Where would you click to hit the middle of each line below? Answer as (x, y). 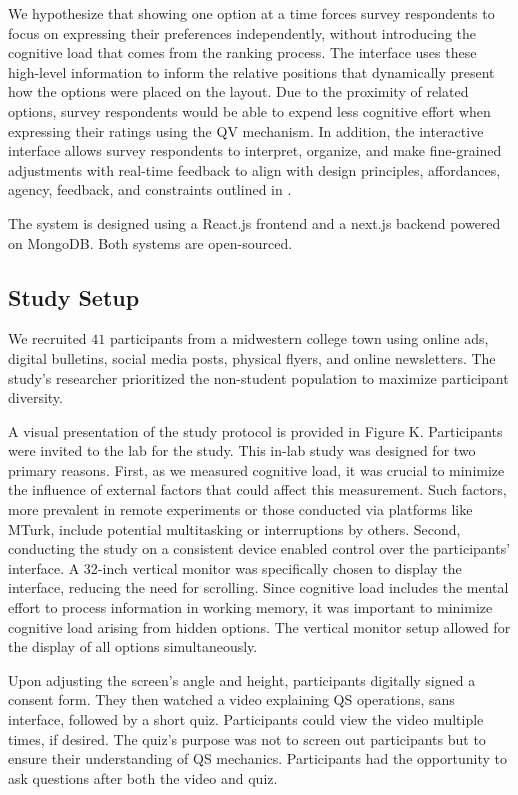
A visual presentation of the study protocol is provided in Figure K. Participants (255, 430)
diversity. (35, 397)
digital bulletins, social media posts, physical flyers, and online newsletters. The (252, 357)
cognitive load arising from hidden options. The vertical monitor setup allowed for (259, 626)
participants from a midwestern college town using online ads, (299, 338)
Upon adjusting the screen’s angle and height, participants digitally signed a (242, 679)
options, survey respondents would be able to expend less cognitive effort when (249, 110)
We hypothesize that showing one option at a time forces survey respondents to (251, 13)
